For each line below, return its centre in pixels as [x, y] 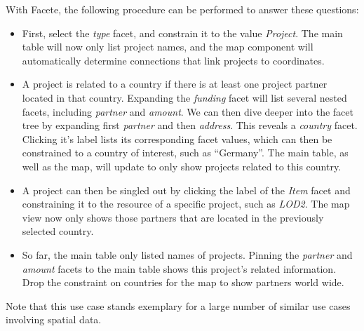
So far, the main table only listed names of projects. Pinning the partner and [187, 254]
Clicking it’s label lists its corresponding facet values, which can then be [177, 139]
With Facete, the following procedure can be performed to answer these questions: [182, 9]
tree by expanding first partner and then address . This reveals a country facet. [190, 125]
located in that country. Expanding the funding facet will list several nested [184, 97]
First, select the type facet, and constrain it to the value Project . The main [182, 33]
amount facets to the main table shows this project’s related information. [179, 268]
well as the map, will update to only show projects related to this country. [182, 166]
